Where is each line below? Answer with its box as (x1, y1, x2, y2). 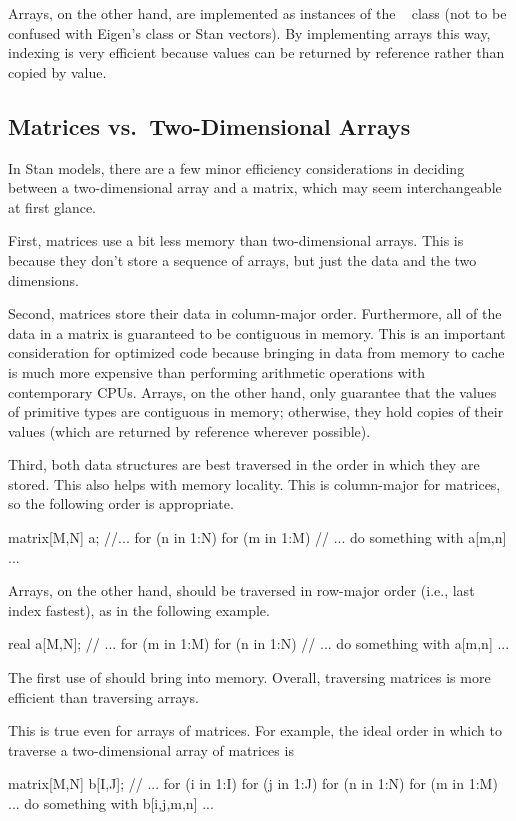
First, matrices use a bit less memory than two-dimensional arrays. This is (8, 230, 464, 251)
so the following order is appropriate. (8, 493, 234, 514)
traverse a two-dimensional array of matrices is (8, 739, 294, 760)
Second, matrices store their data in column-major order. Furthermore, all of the (8, 303, 502, 324)
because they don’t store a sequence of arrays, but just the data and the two (8, 249, 477, 270)
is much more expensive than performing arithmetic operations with (8, 361, 425, 382)
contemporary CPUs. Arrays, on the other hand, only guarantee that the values (8, 381, 497, 402)
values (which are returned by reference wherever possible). (8, 420, 371, 441)
